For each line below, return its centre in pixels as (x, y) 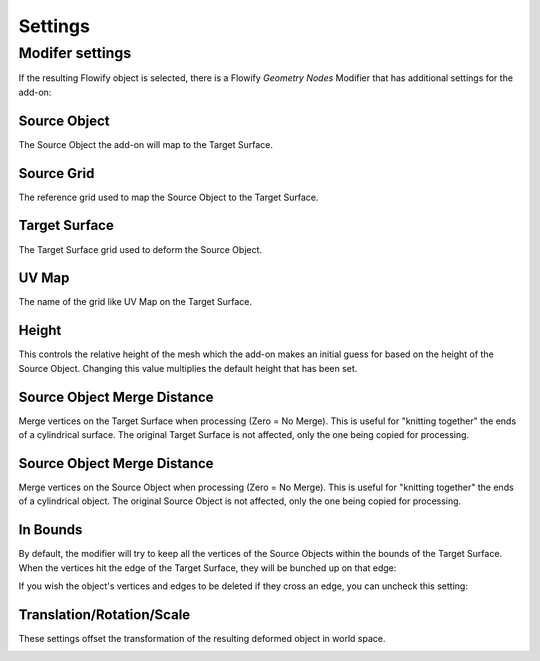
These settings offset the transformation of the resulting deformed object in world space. (202, 638)
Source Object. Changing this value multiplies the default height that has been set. (188, 368)
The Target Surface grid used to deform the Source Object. (140, 249)
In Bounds (50, 530)
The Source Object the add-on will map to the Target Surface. (146, 144)
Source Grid (56, 173)
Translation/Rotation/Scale (104, 614)
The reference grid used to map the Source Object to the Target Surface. (168, 197)
